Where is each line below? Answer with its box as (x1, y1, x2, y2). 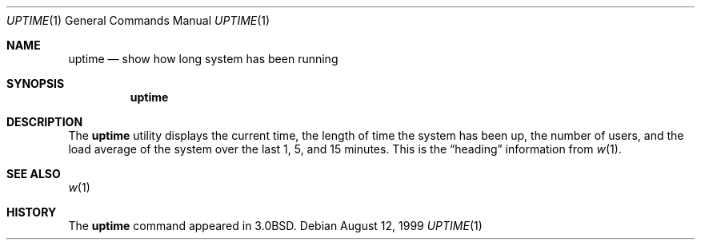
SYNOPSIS (6, 77, 65, 90)
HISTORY (6, 205, 57, 219)
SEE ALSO (6, 167, 61, 181)
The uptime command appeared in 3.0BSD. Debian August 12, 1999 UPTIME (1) (68, 219, 483, 232)
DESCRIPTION (6, 115, 83, 129)
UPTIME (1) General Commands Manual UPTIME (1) (6, 14, 270, 27)
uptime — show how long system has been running (68, 52, 338, 65)
